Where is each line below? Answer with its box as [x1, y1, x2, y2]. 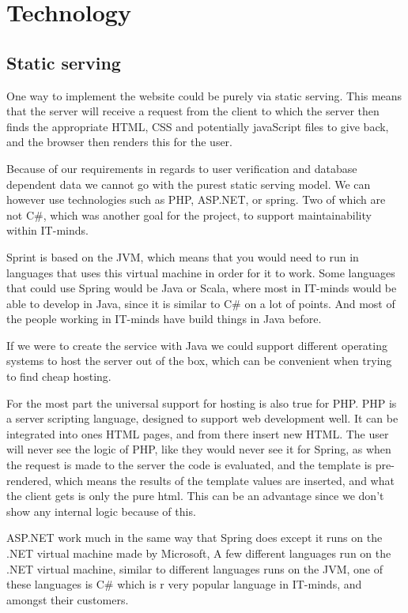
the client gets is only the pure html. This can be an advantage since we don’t [6, 487, 384, 504]
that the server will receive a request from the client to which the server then [6, 103, 380, 119]
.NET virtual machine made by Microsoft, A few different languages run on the [6, 545, 391, 562]
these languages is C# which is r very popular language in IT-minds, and [6, 576, 362, 592]
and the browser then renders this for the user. [6, 134, 232, 150]
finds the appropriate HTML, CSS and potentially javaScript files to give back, [6, 118, 389, 134]
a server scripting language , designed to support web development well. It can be [6, 410, 399, 427]
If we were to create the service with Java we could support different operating [6, 337, 387, 353]
